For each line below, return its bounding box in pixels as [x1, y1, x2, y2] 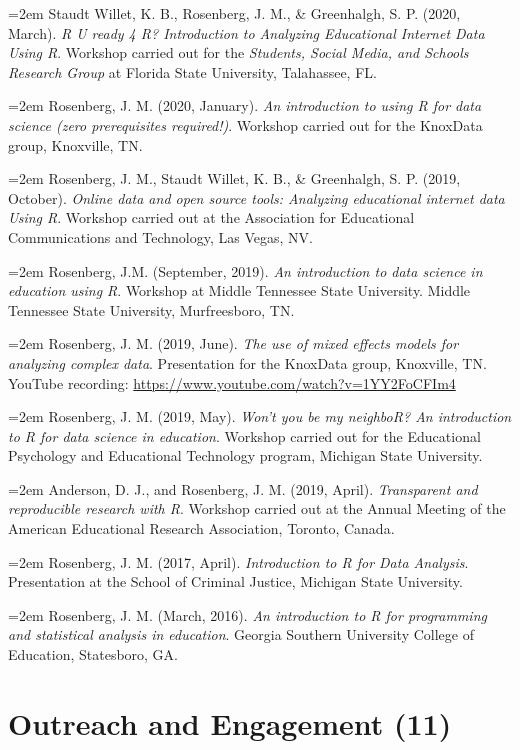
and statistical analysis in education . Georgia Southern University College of [8, 624, 474, 645]
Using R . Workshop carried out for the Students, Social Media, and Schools [8, 42, 469, 63]
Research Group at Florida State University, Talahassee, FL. [8, 61, 377, 82]
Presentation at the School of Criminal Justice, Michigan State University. [8, 571, 463, 592]
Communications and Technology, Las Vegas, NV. [8, 226, 313, 247]
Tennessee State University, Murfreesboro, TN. [8, 299, 295, 320]
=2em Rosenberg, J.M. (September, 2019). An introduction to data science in [8, 260, 483, 281]
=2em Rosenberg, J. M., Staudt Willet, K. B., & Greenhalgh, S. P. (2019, [8, 168, 461, 189]
